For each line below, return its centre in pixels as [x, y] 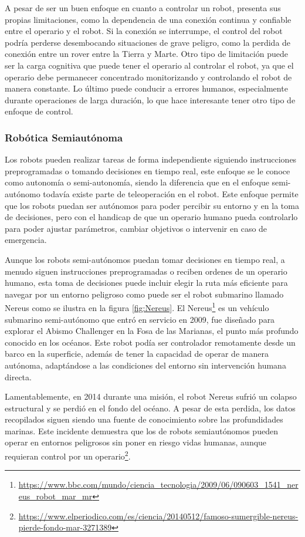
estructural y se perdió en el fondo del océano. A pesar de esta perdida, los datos [150, 408]
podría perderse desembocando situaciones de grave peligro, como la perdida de [148, 42]
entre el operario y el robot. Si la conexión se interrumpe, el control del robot [144, 31]
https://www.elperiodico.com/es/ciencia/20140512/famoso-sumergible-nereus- [158, 516]
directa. [18, 376]
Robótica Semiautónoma [64, 137]
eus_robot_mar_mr [55, 496]
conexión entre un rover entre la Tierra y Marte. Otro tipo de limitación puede [146, 54]
